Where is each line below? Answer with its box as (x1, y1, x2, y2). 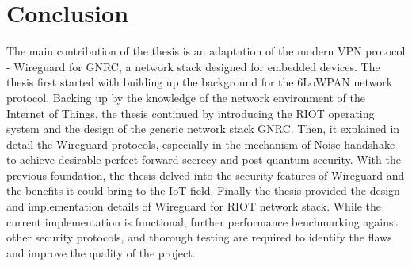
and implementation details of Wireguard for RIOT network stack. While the (6, 198, 382, 215)
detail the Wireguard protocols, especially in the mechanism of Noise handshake (6, 135, 395, 152)
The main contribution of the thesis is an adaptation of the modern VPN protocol (6, 43, 406, 59)
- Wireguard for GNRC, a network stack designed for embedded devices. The (6, 58, 380, 74)
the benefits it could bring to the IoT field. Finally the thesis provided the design (6, 182, 400, 199)
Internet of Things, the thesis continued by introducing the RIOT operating (6, 104, 375, 121)
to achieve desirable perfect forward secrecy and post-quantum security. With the (6, 151, 401, 168)
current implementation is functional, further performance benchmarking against (6, 213, 398, 230)
